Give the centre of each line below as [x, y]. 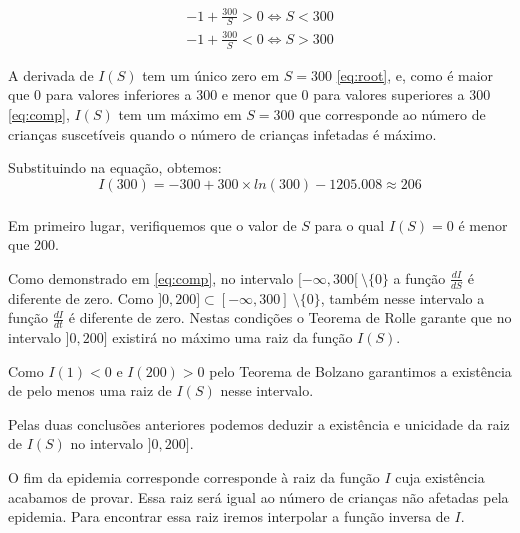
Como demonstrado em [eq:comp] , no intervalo [151, 277]
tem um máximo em [180, 113]
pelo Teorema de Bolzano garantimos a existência [360, 370]
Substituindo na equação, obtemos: [115, 167]
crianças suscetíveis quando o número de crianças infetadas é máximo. [222, 133]
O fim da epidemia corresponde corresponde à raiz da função [194, 477]
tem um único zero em [211, 74]
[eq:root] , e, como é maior [415, 74]
